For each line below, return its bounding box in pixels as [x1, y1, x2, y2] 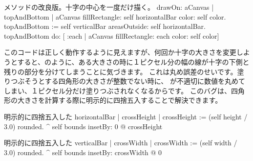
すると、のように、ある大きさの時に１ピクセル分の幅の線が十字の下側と [17, 56, 250, 67]
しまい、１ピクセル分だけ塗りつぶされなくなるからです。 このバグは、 [4, 85, 231, 95]
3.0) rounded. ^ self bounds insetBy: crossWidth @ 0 [4, 147, 162, 157]
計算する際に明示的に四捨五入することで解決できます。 [44, 95, 222, 105]
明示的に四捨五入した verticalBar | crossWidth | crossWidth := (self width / [4, 138, 237, 148]
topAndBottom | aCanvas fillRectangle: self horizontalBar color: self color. [4, 11, 226, 22]
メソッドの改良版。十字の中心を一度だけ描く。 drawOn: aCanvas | [4, 2, 214, 12]
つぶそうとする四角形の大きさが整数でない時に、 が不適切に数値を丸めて [11, 76, 245, 86]
